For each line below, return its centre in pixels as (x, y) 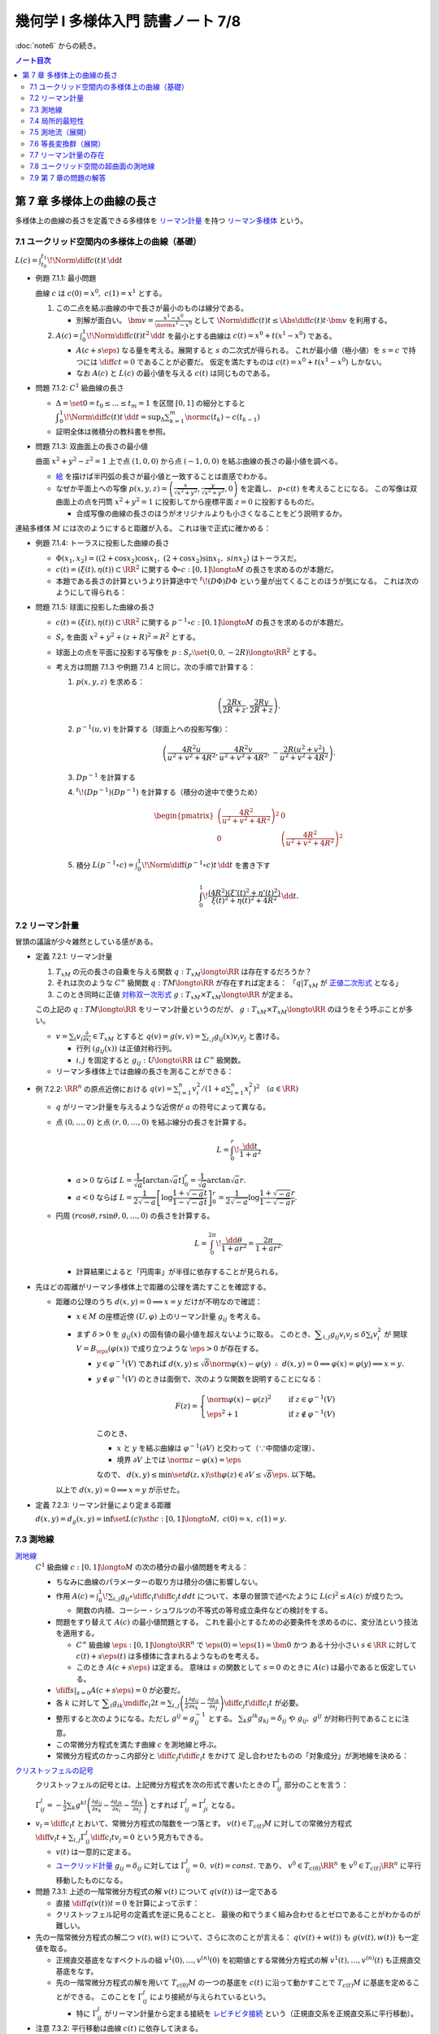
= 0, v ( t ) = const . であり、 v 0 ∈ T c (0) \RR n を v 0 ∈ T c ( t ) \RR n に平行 (307, 1866)
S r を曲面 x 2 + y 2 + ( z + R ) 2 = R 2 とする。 (128, 637)
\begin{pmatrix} (184, 816)
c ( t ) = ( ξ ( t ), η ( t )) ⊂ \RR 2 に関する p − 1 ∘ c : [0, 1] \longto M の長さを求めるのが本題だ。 (202, 622)
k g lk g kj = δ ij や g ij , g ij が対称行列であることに (323, 1719)
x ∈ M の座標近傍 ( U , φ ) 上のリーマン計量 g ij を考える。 (170, 1318)
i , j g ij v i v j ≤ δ (344, 1335)
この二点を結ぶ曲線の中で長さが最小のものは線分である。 (152, 308)
